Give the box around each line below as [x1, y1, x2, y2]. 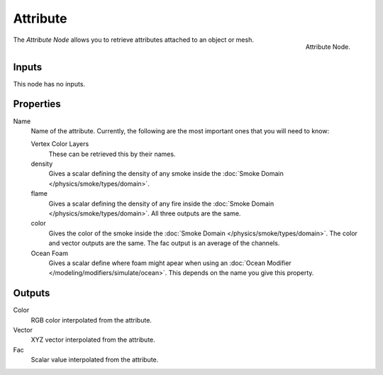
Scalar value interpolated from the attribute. [30, 355, 159, 364]
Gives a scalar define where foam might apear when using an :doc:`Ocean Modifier [48, 259, 292, 267]
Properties [13, 98, 61, 110]
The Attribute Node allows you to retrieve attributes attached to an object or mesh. [13, 35, 255, 44]
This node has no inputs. [13, 79, 85, 88]
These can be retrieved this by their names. [48, 150, 176, 158]
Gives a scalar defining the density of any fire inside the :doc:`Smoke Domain [48, 199, 274, 208]
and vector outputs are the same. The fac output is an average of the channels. [48, 239, 280, 247]
